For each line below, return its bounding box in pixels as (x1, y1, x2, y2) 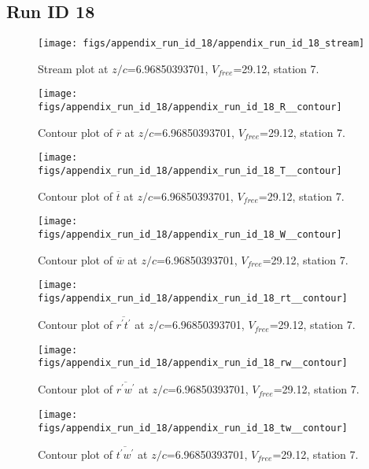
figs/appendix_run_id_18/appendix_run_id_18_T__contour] (38, 165, 342, 177)
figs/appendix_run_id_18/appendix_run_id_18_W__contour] (38, 228, 342, 240)
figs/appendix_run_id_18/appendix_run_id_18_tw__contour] (38, 422, 348, 434)
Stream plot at (38, 60, 109, 76)
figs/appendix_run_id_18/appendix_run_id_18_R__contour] (38, 102, 342, 113)
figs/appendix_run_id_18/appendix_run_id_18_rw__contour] (38, 357, 348, 369)
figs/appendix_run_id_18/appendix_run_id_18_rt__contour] (38, 292, 348, 304)
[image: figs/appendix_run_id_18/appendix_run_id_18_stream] (38, 38, 365, 50)
